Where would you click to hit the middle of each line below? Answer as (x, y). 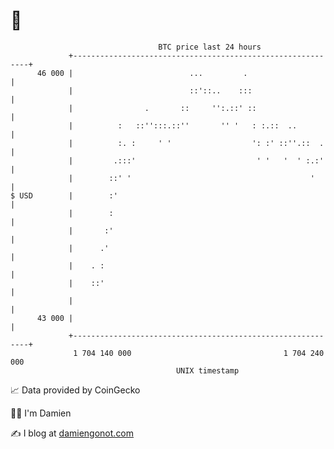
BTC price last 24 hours (210, 47)
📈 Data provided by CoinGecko (75, 390)
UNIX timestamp (207, 370)
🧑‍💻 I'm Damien (41, 413)
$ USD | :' (64, 195)
